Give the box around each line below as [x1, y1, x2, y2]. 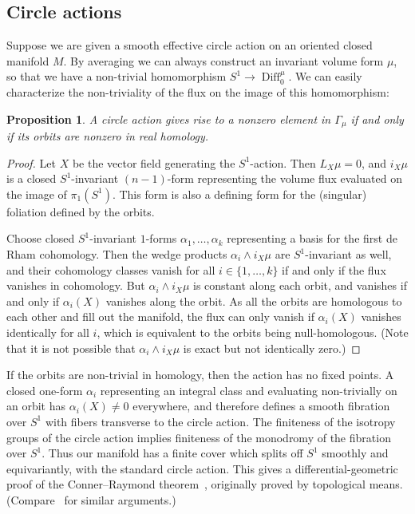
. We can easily [288, 68, 362, 85]
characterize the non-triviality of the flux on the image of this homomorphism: [6, 83, 389, 100]
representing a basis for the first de [227, 230, 397, 247]
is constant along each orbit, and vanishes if [193, 277, 407, 294]
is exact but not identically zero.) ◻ [183, 339, 361, 356]
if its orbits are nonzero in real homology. [6, 128, 209, 144]
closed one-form [6, 382, 83, 398]
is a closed [6, 170, 57, 187]
